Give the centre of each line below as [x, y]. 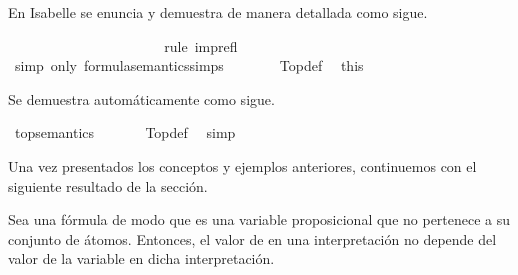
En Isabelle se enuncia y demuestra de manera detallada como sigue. [218, 12]
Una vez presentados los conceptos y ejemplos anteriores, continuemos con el [242, 165]
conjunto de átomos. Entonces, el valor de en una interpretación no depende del [252, 238]
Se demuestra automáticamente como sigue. [141, 98]
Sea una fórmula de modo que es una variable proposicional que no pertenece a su [259, 219]
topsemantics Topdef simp [125, 132]
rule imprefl [201, 45]
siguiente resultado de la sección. [108, 185]
